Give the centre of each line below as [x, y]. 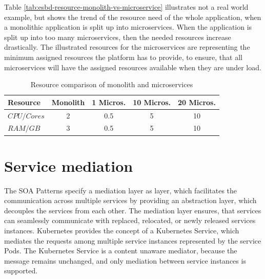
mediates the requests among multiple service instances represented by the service [133, 240]
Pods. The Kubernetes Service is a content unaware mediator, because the [121, 251]
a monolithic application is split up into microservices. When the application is [128, 27]
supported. [21, 271]
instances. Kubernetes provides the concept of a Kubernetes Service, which [122, 231]
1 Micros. [109, 102]
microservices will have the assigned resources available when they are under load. [133, 67]
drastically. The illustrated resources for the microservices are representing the [127, 47]
